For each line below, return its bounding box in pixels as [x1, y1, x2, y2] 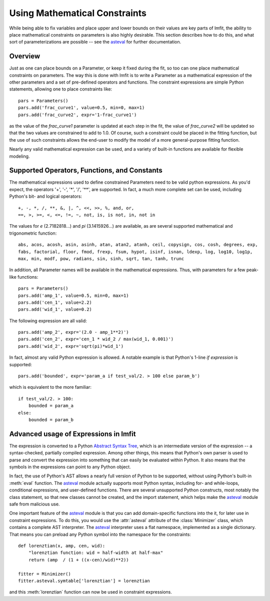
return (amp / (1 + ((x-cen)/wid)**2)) [28, 557, 129, 562]
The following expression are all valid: [9, 318, 87, 324]
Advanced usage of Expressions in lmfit [9, 429, 136, 438]
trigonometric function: [9, 230, 57, 236]
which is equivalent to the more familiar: [9, 384, 92, 390]
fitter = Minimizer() [18, 571, 71, 576]
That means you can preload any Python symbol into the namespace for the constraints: [9, 531, 191, 537]
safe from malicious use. [9, 501, 60, 507]
